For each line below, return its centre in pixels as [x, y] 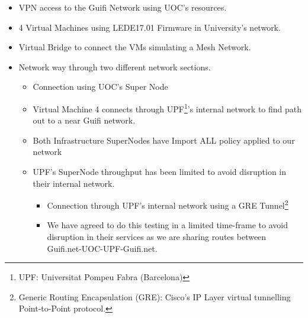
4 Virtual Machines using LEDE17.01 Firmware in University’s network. [150, 27]
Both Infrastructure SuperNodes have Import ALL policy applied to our [164, 140]
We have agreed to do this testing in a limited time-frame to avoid [167, 225]
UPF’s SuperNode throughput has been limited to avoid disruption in [160, 171]
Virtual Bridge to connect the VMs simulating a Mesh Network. [135, 47]
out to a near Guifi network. [84, 120]
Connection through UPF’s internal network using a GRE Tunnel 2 [168, 204]
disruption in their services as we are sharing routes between [157, 237]
